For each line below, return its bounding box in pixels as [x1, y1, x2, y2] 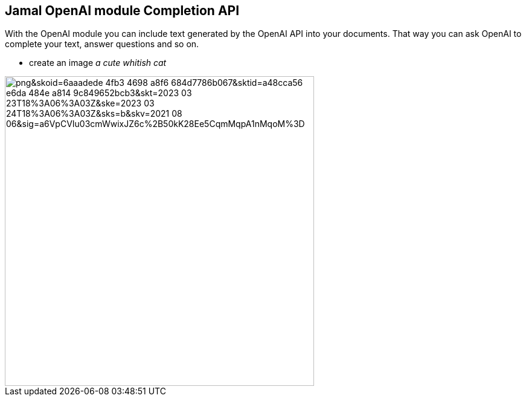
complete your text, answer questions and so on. [5, 39, 199, 50]
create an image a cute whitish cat [29, 57, 167, 68]
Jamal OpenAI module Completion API [5, 3, 240, 18]
